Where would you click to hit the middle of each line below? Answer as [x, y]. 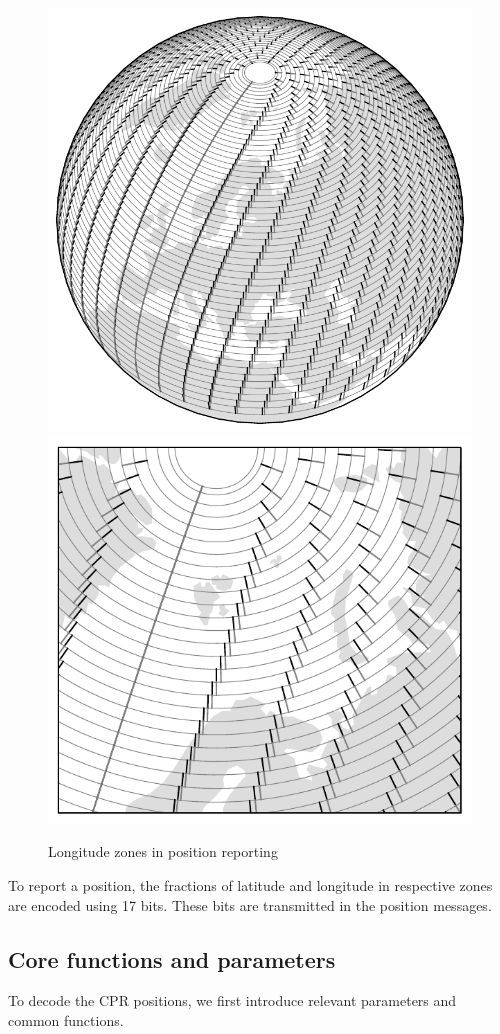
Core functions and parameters [172, 958]
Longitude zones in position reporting [163, 851]
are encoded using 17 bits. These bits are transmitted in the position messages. [250, 904]
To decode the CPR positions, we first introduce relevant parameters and [232, 1000]
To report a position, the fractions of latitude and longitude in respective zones [250, 885]
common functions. [66, 1020]
